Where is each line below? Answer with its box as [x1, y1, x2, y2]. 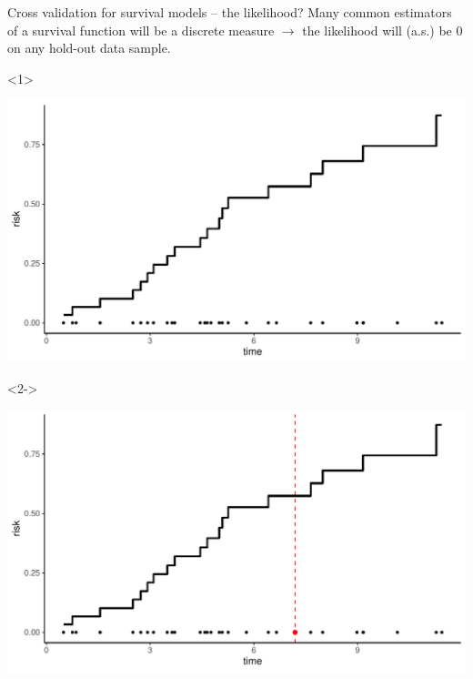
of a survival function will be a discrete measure [7, 20, 275, 39]
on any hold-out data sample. [7, 38, 171, 57]
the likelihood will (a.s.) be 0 [302, 20, 463, 39]
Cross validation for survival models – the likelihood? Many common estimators [7, 3, 452, 21]
